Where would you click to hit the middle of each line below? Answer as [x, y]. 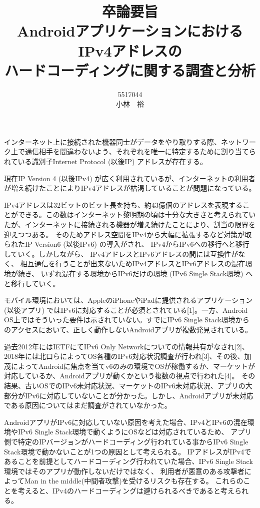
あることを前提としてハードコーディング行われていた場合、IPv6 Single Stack [128, 461]
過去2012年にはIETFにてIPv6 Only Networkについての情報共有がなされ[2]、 [126, 346]
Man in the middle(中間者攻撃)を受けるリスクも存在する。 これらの [134, 481]
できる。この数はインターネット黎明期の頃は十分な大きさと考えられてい [137, 214]
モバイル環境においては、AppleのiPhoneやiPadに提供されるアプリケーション [128, 300]
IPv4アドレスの [130, 50]
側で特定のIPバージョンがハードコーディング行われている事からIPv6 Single [126, 441]
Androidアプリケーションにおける [130, 31]
